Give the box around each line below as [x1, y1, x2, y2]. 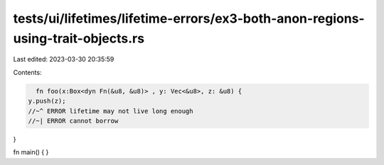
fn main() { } [13, 148, 49, 157]
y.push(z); [28, 97, 66, 106]
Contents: [13, 68, 42, 76]
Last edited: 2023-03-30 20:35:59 [13, 55, 114, 64]
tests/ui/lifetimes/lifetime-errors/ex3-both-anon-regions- [13, 11, 366, 26]
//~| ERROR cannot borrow [28, 117, 119, 125]
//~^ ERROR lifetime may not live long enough [28, 107, 193, 115]
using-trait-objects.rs [13, 30, 145, 46]
